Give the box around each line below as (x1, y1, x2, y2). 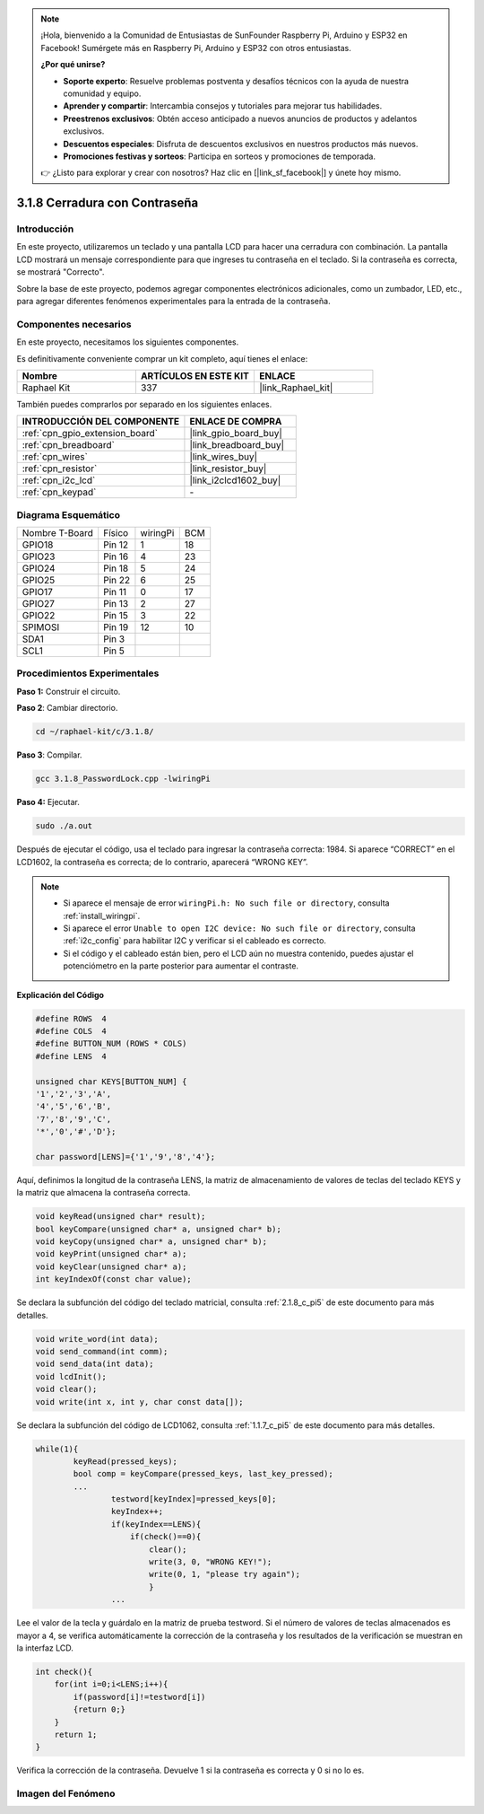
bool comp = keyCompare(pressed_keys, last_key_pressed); (73, 1468, 333, 1479)
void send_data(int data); (35, 1359, 154, 1369)
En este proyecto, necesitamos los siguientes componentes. (16, 337, 239, 347)
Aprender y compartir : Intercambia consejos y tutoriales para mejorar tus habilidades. (63, 101, 383, 111)
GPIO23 (22, 550, 56, 563)
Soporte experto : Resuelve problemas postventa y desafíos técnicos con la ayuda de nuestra (63, 75, 410, 86)
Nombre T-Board (22, 527, 94, 539)
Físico (103, 527, 129, 539)
